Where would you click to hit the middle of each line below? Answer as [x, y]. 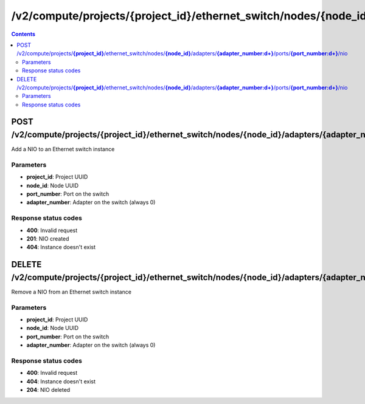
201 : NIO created [48, 239]
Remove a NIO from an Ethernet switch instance [71, 292]
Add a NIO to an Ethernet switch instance [63, 149]
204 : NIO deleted [48, 390]
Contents [23, 34]
